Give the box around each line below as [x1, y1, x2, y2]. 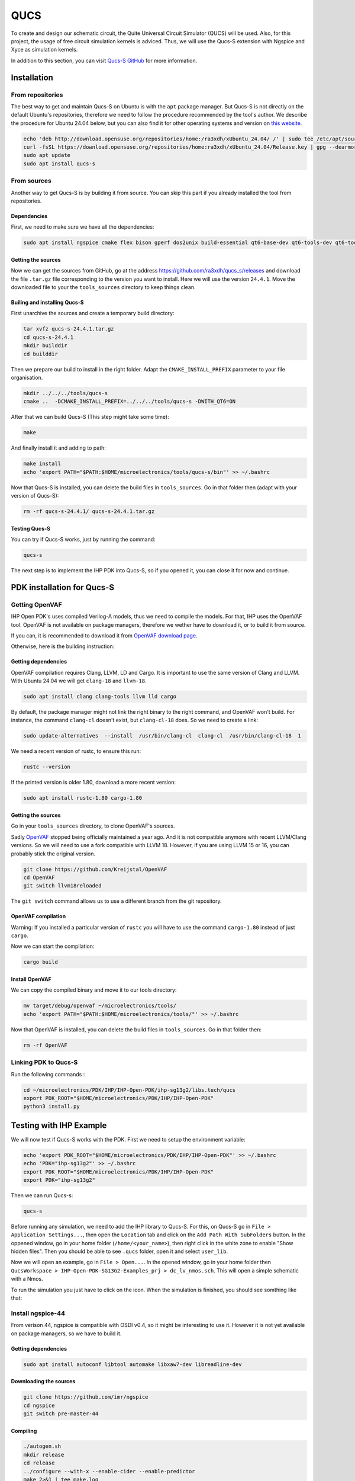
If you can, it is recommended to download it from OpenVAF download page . [11, 631, 198, 639]
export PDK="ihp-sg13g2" [23, 1177, 96, 1183]
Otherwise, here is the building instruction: [11, 643, 115, 650]
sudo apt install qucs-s [23, 160, 96, 167]
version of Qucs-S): [11, 492, 59, 499]
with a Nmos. [11, 1275, 44, 1283]
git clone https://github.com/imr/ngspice [23, 1394, 149, 1400]
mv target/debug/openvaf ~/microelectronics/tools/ [23, 1002, 177, 1009]
